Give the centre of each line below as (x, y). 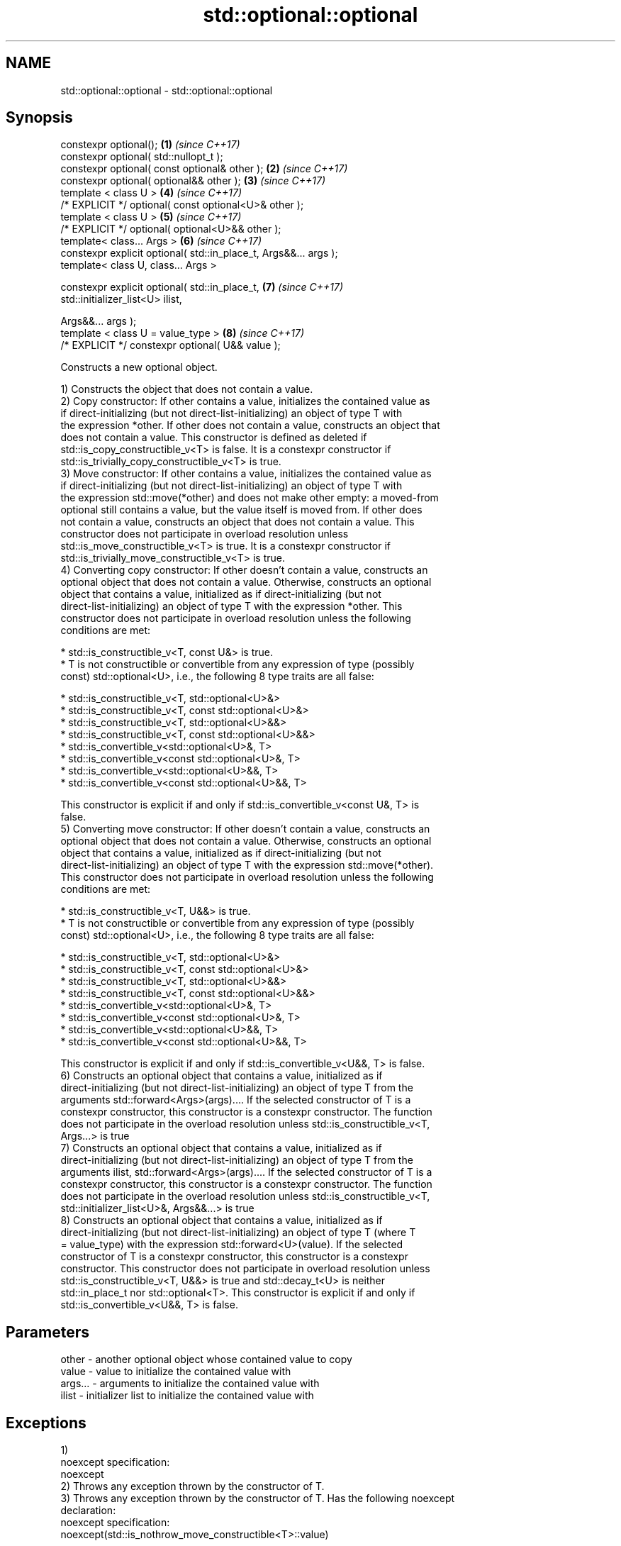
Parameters (47, 1332)
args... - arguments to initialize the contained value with (190, 1384)
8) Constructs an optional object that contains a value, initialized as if (222, 1220)
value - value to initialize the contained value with (176, 1372)
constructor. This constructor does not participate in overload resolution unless (245, 1269)
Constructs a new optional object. (139, 367)
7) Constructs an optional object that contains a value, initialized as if (221, 1148)
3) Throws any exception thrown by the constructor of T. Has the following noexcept (258, 1498)
